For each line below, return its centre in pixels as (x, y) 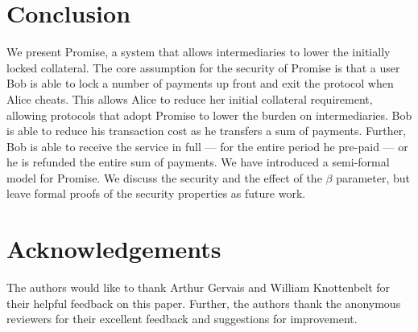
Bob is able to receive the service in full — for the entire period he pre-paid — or (207, 146)
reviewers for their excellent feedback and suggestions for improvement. (182, 319)
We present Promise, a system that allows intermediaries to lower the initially (199, 52)
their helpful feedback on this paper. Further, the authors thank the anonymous (204, 303)
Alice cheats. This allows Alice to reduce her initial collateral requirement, (190, 98)
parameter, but (373, 177)
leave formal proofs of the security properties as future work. (156, 193)
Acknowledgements (114, 249)
